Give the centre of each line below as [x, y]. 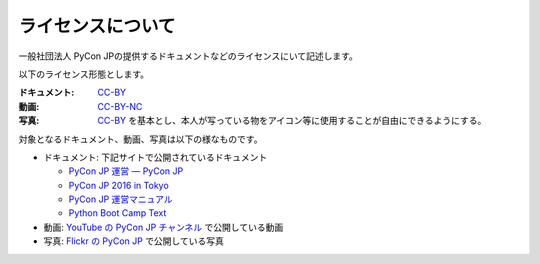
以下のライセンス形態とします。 [84, 74]
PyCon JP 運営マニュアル [121, 199]
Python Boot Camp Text [117, 213]
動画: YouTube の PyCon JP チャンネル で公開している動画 [163, 227]
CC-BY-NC [120, 106]
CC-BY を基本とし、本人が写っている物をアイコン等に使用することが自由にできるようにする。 [292, 121]
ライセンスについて [97, 26]
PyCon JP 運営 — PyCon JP [126, 171]
